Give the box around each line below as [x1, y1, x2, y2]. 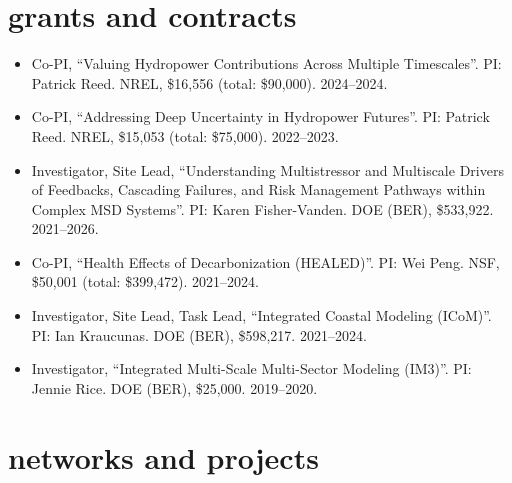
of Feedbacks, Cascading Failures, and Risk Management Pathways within [31, 179, 486, 200]
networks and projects [8, 436, 319, 477]
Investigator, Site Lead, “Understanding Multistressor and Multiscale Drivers [31, 159, 504, 180]
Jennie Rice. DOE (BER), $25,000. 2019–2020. [31, 377, 318, 398]
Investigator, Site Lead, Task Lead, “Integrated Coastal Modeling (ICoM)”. [31, 305, 492, 326]
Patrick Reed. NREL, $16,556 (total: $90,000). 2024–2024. [31, 72, 388, 93]
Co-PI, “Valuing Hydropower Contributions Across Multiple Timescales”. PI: [31, 53, 502, 74]
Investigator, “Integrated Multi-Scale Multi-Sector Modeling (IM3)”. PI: [31, 358, 472, 379]
